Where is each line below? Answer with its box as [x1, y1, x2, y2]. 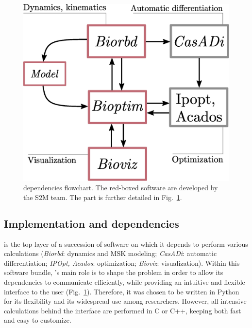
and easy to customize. [4, 315, 71, 325]
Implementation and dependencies [4, 216, 179, 231]
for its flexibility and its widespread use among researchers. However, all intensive [4, 296, 247, 306]
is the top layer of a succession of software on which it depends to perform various [4, 238, 248, 249]
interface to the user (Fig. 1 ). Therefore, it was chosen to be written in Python [4, 286, 239, 296]
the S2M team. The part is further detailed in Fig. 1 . [23, 192, 182, 202]
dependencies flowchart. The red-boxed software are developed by [23, 182, 218, 193]
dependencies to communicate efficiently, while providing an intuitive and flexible [4, 276, 245, 287]
